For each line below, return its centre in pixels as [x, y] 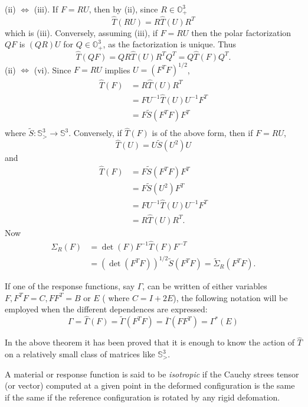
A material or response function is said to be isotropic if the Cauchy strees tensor [152, 374]
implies [117, 70]
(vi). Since [53, 70]
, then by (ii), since [123, 9]
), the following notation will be [230, 297]
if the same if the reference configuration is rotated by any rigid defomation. [142, 397]
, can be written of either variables [205, 286]
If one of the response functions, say [70, 286]
